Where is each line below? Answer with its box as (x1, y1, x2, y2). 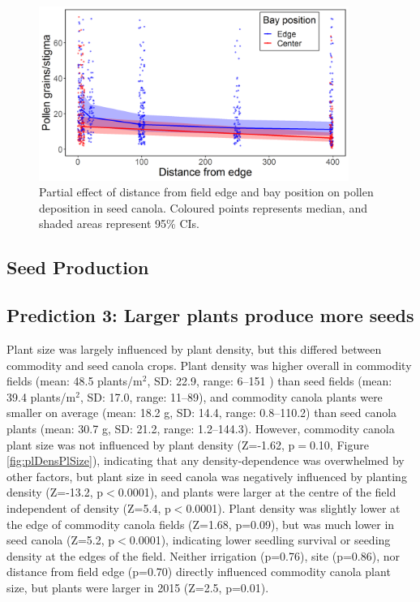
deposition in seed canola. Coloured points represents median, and (39, 199, 367, 216)
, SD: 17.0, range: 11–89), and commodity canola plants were (79, 388, 383, 405)
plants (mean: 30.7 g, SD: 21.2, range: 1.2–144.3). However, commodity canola (6, 419, 395, 436)
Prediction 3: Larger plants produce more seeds (6, 303, 414, 328)
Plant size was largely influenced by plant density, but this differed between (6, 341, 382, 357)
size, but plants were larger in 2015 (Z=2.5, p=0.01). (6, 578, 269, 596)
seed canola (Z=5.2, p (6, 531, 115, 548)
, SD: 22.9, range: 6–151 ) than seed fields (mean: (147, 372, 392, 389)
